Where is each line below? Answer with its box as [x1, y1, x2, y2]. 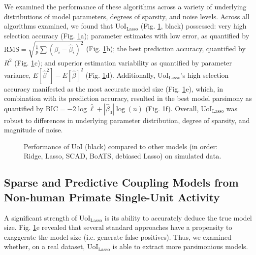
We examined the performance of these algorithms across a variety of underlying [4, 1, 247, 11]
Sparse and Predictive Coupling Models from [4, 175, 239, 190]
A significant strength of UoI [4, 212, 91, 223]
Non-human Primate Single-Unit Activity [4, 189, 220, 204]
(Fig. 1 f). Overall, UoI [145, 103, 212, 113]
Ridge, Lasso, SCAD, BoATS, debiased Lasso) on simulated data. [24, 151, 222, 161]
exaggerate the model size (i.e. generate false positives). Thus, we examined [4, 231, 231, 242]
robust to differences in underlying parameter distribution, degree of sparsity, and [4, 115, 250, 125]
